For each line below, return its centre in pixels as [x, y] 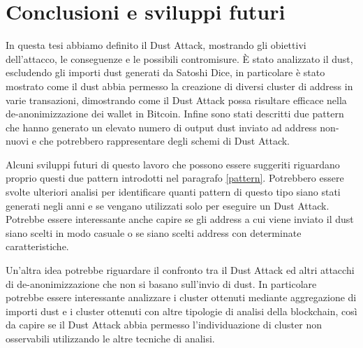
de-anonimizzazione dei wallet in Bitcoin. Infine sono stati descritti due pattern [175, 114]
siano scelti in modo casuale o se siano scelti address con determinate [154, 232]
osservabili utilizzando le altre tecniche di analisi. [110, 338]
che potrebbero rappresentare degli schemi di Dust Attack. [164, 141]
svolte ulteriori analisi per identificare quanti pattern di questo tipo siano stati [173, 192]
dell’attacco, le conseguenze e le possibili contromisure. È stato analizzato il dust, [179, 58]
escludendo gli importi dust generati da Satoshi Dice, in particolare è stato [165, 72]
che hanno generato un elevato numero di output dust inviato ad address [161, 127]
